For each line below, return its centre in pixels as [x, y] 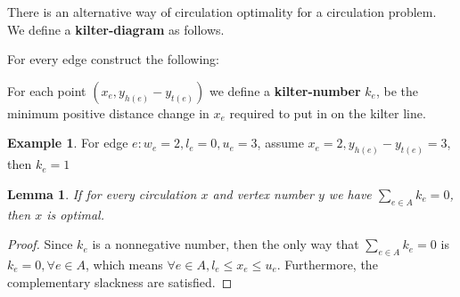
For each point [47, 90]
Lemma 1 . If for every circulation [102, 193]
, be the [397, 90]
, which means [124, 265]
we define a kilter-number [285, 90]
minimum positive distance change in [108, 112]
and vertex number [263, 193]
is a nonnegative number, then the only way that [226, 244]
